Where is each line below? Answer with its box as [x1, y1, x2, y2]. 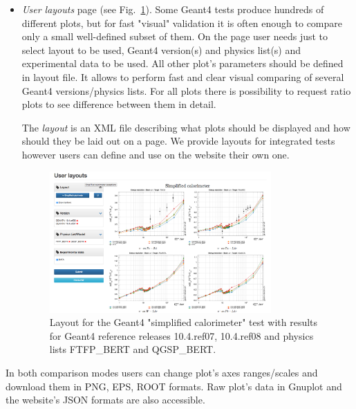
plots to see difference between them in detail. [21, 97, 216, 111]
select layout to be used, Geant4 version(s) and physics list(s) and [21, 42, 301, 57]
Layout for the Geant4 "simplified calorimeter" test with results [49, 315, 318, 329]
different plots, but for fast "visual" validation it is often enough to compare [21, 15, 342, 30]
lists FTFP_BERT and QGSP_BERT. [49, 342, 216, 356]
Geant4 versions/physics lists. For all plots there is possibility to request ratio [21, 83, 351, 98]
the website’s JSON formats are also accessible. [6, 392, 205, 407]
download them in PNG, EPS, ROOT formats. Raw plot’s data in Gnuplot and [6, 379, 342, 393]
